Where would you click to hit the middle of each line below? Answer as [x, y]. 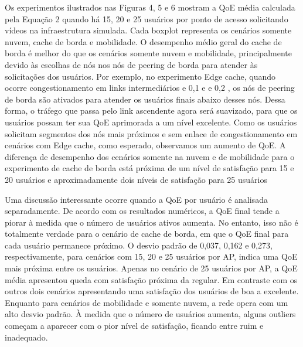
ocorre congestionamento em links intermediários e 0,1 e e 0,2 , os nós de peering [150, 88]
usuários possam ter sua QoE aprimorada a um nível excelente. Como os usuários [151, 122]
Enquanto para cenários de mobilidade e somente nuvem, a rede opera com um [147, 302]
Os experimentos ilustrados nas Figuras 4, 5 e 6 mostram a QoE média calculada [150, 7]
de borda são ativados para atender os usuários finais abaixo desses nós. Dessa [145, 99]
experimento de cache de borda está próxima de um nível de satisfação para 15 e [149, 168]
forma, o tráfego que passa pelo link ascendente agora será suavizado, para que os [151, 110]
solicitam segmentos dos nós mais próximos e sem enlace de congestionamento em [151, 133]
